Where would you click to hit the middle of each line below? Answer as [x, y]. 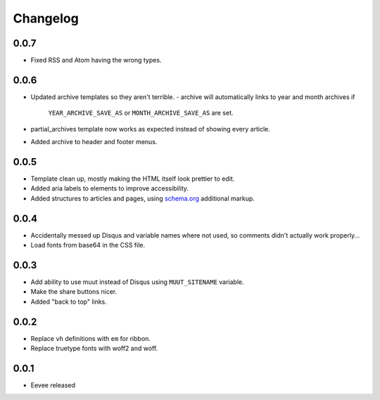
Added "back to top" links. [69, 302]
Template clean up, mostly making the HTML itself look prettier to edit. [133, 179]
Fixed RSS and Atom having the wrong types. [96, 60]
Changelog [46, 18]
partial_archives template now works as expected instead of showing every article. [150, 129]
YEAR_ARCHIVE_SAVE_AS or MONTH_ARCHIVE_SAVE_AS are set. [141, 113]
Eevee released [53, 385]
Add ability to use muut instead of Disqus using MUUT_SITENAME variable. [137, 282]
